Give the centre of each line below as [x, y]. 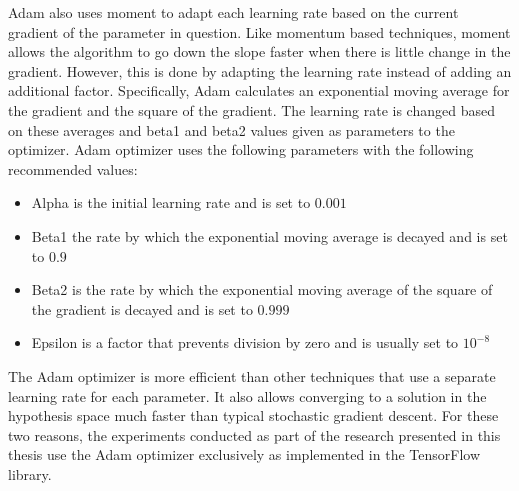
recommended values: [73, 168]
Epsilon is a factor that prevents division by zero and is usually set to [245, 342]
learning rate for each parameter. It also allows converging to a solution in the [247, 395]
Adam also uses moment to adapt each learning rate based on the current [233, 12]
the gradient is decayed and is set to [142, 308]
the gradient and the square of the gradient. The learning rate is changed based [251, 109]
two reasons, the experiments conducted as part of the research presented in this [254, 434]
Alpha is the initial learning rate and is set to [171, 202]
